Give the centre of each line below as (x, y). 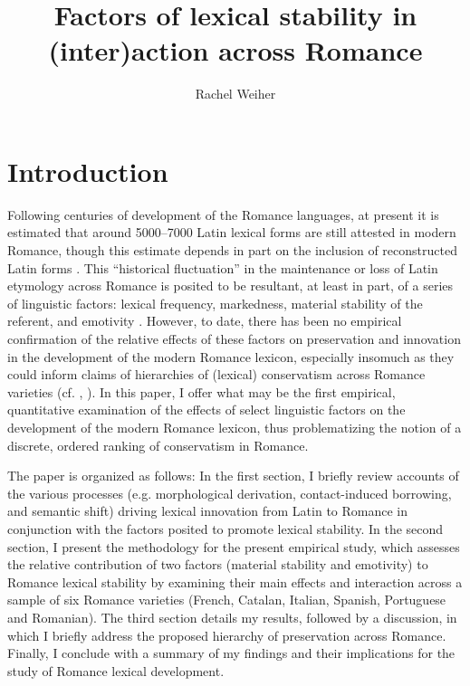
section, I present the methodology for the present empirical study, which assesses (234, 546)
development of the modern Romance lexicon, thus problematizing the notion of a (235, 427)
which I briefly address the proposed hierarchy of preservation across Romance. (227, 635)
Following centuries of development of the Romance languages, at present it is (223, 214)
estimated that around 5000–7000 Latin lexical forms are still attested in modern (232, 232)
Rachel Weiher (235, 94)
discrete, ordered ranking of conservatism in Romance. (158, 445)
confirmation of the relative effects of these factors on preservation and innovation (234, 338)
